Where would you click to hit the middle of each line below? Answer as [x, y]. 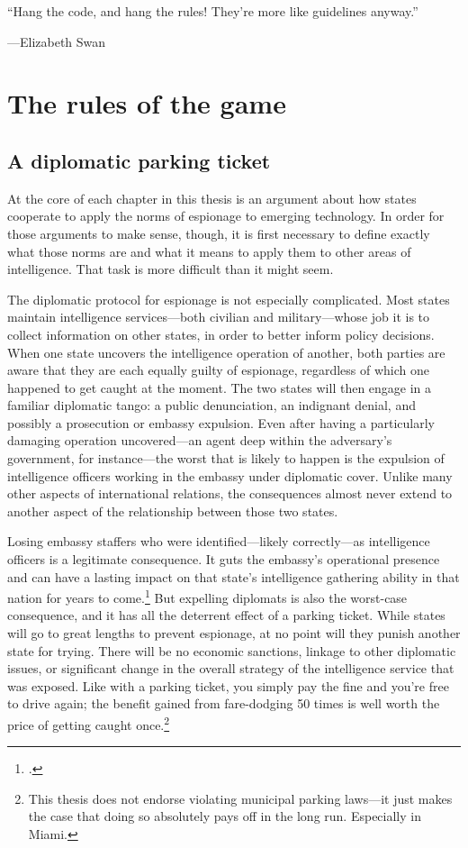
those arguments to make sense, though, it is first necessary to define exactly [219, 233]
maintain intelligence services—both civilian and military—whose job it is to [219, 317]
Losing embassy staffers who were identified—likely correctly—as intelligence [219, 541]
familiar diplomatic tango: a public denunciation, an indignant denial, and [211, 405]
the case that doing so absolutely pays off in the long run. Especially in [225, 816]
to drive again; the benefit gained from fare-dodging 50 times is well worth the [224, 703]
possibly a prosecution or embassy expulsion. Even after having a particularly [221, 422]
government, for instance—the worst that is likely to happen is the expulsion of [226, 458]
